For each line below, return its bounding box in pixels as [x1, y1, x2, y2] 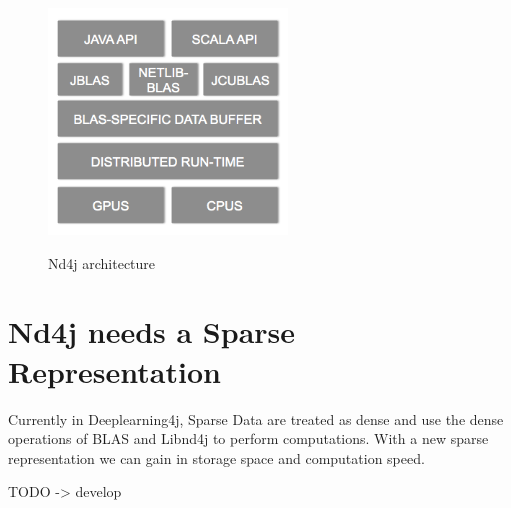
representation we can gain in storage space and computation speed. [8, 447, 425, 468]
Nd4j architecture [48, 252, 156, 273]
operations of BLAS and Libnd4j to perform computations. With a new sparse [8, 428, 489, 449]
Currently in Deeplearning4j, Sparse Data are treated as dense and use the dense [8, 408, 504, 429]
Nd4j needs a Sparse [8, 311, 296, 352]
